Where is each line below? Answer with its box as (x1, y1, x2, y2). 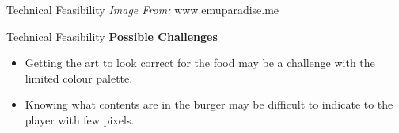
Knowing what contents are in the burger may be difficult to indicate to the (25, 96, 393, 113)
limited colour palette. (25, 69, 133, 86)
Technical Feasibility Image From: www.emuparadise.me (6, 2, 279, 17)
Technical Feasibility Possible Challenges (6, 28, 218, 44)
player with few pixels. (25, 111, 135, 127)
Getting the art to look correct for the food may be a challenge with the (25, 54, 375, 71)
